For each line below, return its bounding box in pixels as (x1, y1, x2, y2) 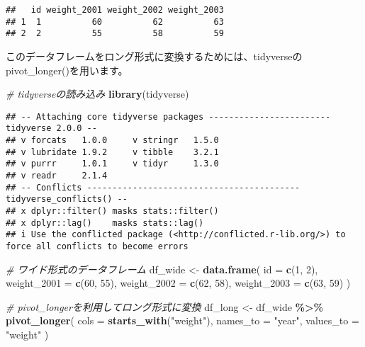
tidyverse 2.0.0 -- (6, 123, 97, 134)
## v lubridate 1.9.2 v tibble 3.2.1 (6, 147, 219, 157)
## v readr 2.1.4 (6, 171, 108, 181)
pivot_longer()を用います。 (6, 62, 128, 77)
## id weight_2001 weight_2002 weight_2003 (6, 5, 224, 15)
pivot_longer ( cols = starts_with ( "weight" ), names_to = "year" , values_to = (6, 313, 359, 328)
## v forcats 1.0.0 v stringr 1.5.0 (6, 135, 219, 146)
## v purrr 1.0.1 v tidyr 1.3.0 (6, 159, 219, 169)
